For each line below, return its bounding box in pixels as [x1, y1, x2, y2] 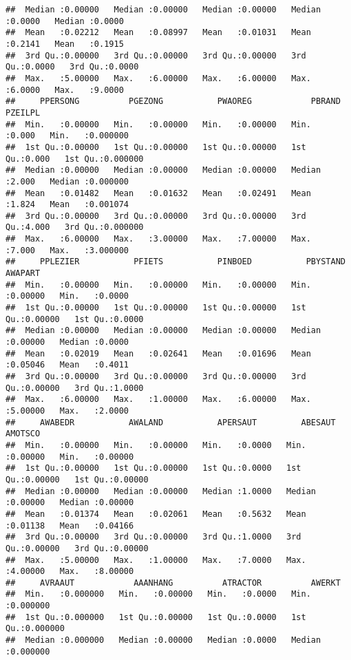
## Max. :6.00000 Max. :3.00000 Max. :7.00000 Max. [6, 234, 311, 244]
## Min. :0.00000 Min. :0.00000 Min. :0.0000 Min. [6, 440, 306, 450]
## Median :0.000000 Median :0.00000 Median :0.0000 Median [6, 635, 321, 646]
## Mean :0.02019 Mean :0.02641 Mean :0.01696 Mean [6, 348, 311, 359]
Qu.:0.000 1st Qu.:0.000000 [6, 153, 144, 164]
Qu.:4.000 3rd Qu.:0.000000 [6, 222, 144, 233]
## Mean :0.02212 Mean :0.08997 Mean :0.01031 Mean [6, 28, 311, 38]
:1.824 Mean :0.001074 [6, 200, 129, 210]
